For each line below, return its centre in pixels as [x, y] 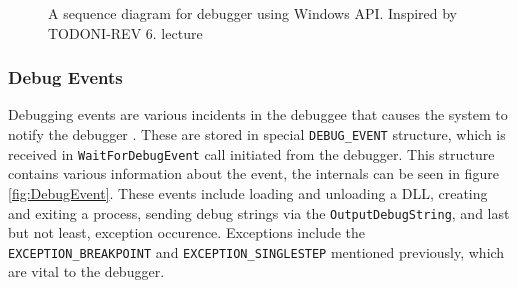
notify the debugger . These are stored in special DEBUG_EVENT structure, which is [257, 134]
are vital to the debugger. [86, 271]
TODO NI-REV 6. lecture [125, 32]
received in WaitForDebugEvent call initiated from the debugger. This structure [251, 153]
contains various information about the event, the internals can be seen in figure [253, 173]
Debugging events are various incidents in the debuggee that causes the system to [258, 114]
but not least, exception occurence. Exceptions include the [186, 232]
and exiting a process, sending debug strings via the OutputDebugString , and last [259, 212]
